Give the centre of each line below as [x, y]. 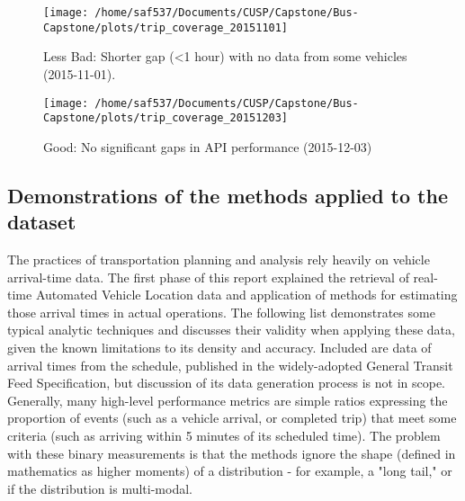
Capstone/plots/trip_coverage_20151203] [166, 118]
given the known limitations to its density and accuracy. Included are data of [219, 347]
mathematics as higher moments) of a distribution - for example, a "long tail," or [230, 471]
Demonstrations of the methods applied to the [228, 195]
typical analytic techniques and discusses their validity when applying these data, [231, 330]
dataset [42, 222]
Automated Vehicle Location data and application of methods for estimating [246, 295]
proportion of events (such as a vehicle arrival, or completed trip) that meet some [232, 418]
